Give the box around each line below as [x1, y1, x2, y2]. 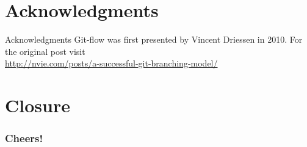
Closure [5, 93, 70, 118]
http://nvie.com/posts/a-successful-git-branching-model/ [5, 57, 218, 70]
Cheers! [5, 131, 43, 146]
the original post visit [5, 45, 85, 57]
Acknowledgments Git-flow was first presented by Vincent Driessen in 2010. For [5, 33, 303, 46]
